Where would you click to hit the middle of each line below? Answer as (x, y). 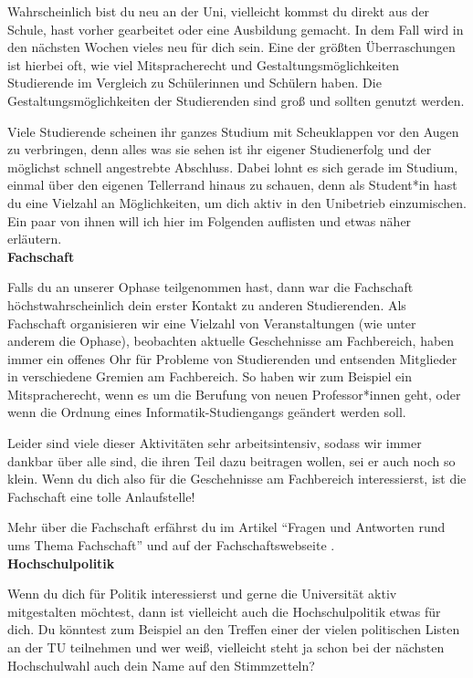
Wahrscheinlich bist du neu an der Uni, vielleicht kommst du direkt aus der (219, 11)
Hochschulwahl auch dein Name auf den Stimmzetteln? (161, 665)
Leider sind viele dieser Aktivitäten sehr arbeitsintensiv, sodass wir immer (215, 443)
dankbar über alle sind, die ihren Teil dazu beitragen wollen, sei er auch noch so (231, 460)
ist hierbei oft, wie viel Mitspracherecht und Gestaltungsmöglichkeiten (204, 64)
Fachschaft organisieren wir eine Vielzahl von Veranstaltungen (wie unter (212, 323)
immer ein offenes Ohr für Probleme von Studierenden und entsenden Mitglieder (232, 358)
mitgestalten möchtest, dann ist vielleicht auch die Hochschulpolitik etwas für (224, 611)
